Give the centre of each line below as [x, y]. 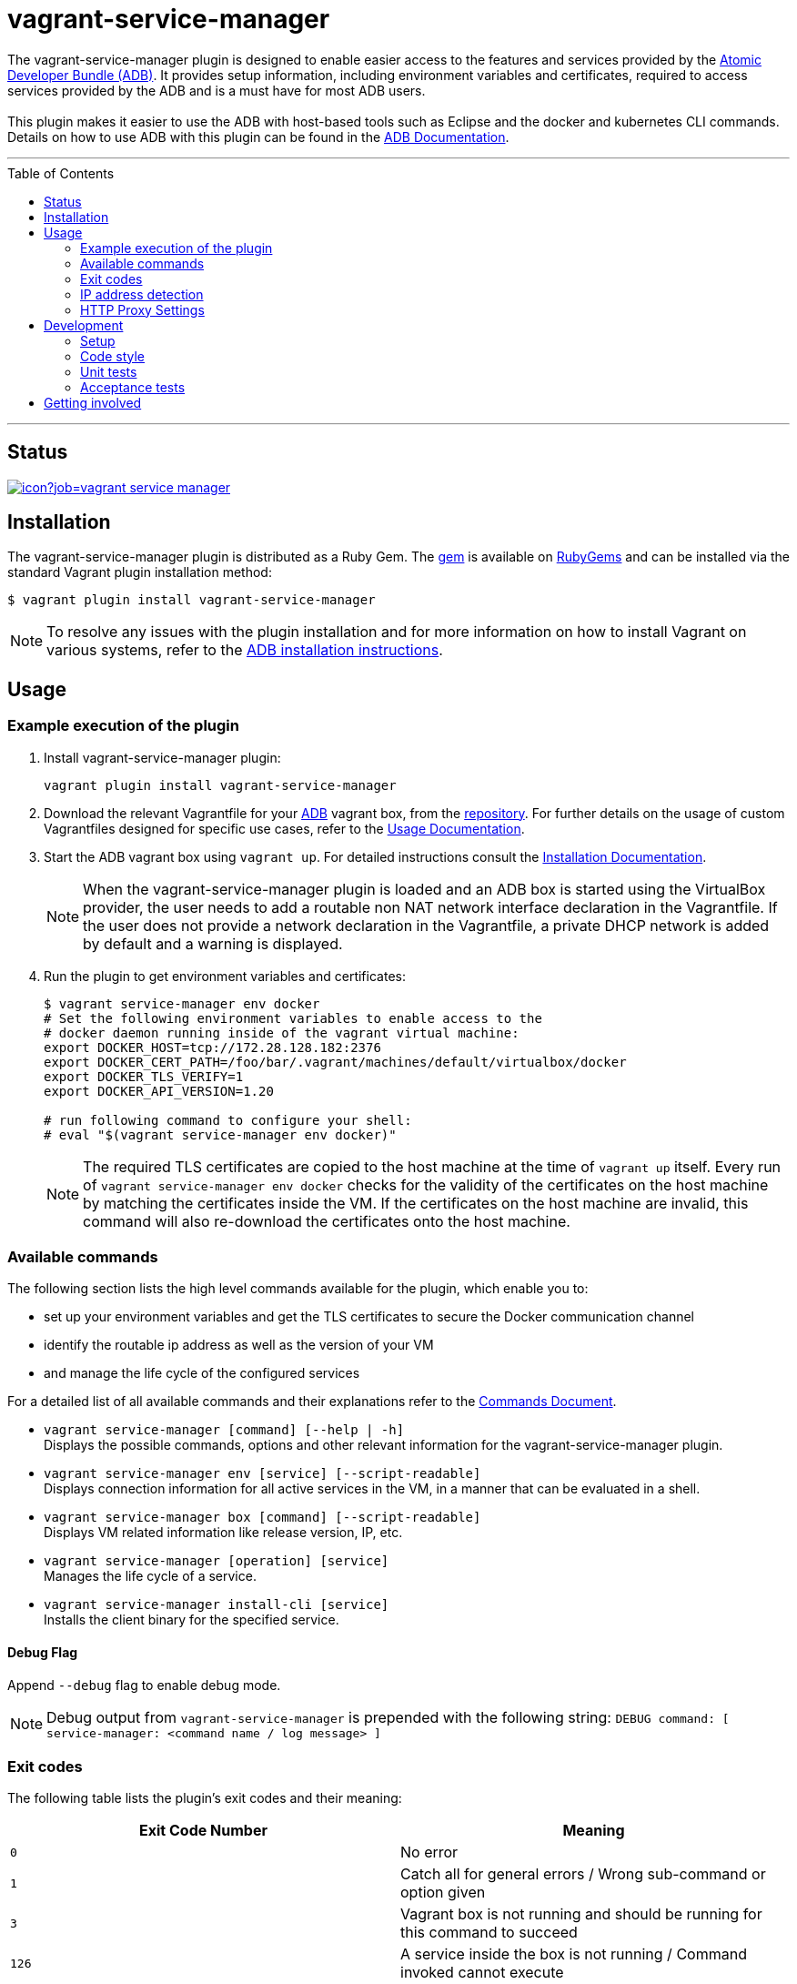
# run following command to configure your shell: [228, 1120]
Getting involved [93, 402]
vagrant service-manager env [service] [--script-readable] [262, 1474]
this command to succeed [489, 1933]
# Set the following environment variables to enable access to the [293, 1018]
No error [429, 1852]
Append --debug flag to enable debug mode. [144, 1685]
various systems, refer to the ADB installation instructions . [245, 650]
